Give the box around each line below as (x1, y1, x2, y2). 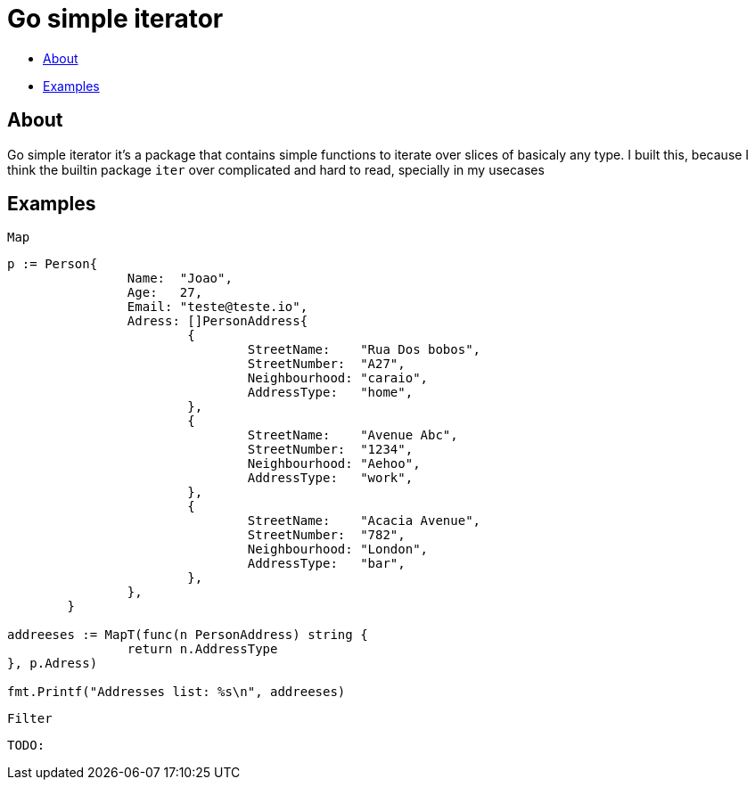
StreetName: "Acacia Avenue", (247, 513, 481, 529)
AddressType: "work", (247, 471, 414, 486)
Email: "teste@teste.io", (127, 299, 308, 315)
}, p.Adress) (7, 656, 98, 671)
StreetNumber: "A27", (247, 357, 406, 372)
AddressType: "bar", (247, 556, 406, 571)
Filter (7, 711, 53, 726)
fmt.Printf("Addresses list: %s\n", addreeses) (7, 685, 346, 700)
